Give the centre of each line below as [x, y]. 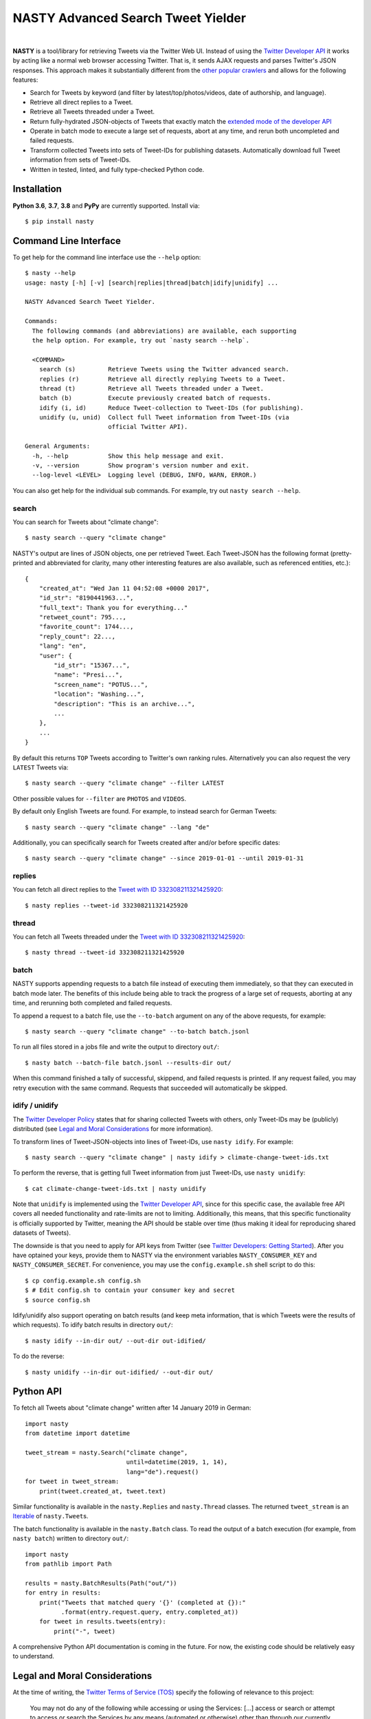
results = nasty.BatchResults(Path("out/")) [101, 1583]
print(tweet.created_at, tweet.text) [102, 1491]
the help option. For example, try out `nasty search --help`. [141, 340]
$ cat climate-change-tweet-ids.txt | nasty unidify [115, 1189]
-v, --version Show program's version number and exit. [141, 466]
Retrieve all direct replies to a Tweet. [81, 102]
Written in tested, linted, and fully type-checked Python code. [117, 169]
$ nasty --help [50, 273]
